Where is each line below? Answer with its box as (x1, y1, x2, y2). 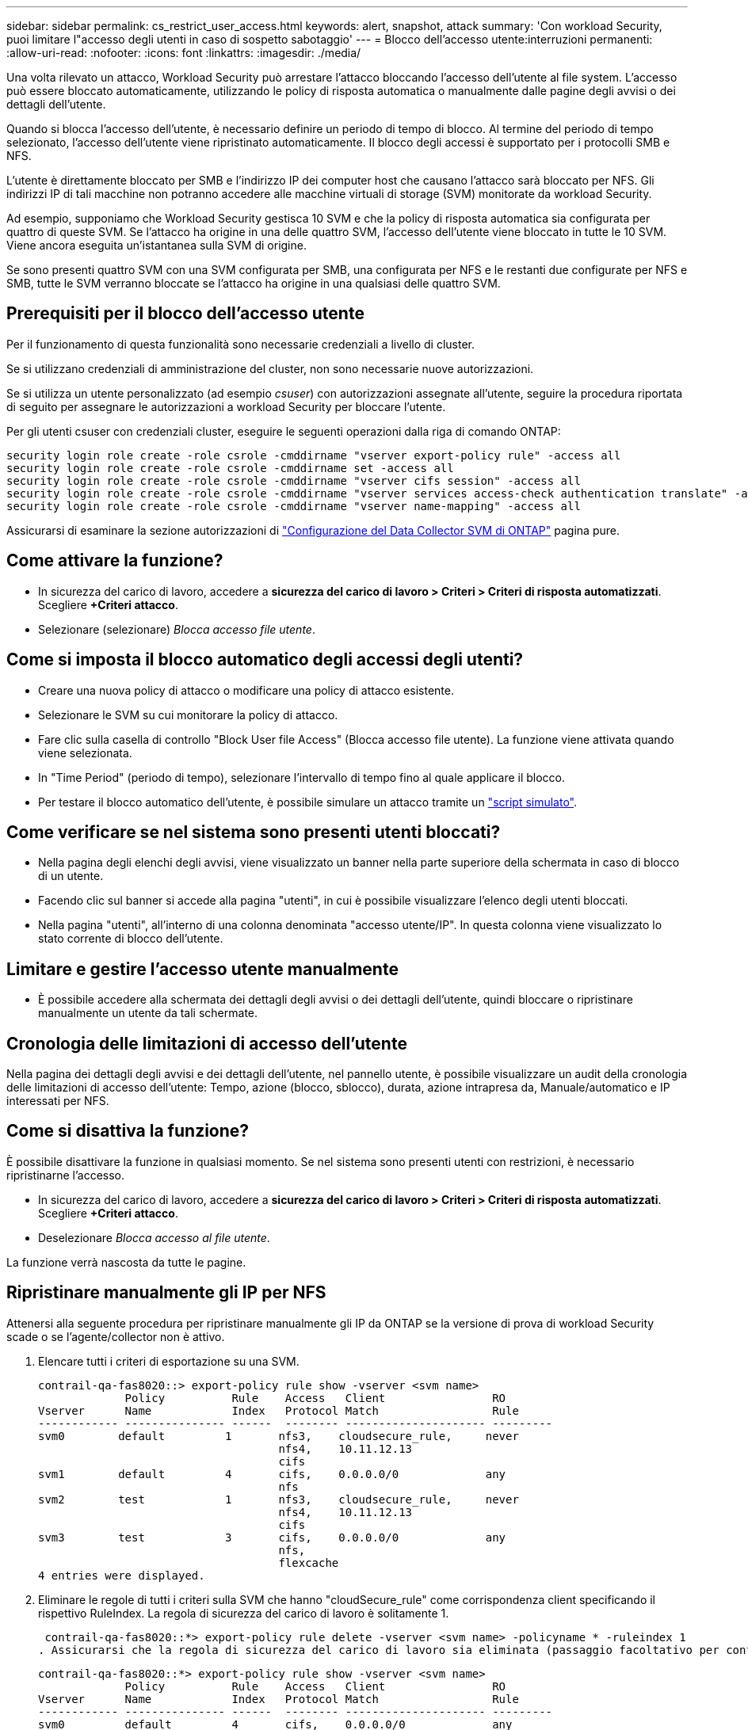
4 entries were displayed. (38, 1568, 205, 1582)
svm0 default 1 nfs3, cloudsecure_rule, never (38, 1429, 519, 1442)
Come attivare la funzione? (6, 551, 223, 571)
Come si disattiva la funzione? (6, 1121, 250, 1141)
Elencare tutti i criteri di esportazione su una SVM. (38, 1354, 300, 1368)
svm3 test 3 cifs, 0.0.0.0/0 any (38, 1530, 506, 1544)
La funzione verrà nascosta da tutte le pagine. (6, 1255, 246, 1269)
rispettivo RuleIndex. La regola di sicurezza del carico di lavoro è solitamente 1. (38, 1606, 449, 1620)
